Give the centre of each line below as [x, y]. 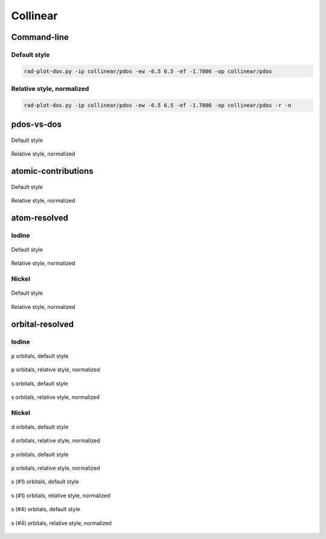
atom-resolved [40, 218]
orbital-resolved [43, 324]
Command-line [40, 37]
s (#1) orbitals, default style [45, 482]
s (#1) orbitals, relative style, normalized [61, 496]
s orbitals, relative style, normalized [55, 397]
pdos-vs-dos [36, 125]
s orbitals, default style [40, 383]
